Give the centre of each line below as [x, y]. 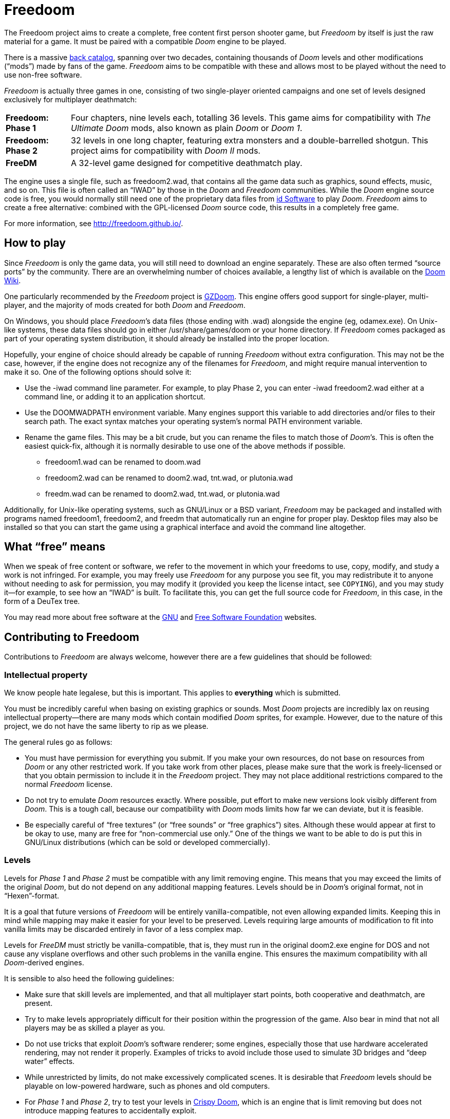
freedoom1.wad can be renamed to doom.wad [123, 462]
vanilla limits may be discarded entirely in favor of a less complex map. [124, 929]
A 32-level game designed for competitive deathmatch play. [187, 163]
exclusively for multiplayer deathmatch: [71, 99]
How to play [35, 243]
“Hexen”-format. [32, 895]
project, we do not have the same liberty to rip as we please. [106, 726]
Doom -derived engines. [44, 962]
